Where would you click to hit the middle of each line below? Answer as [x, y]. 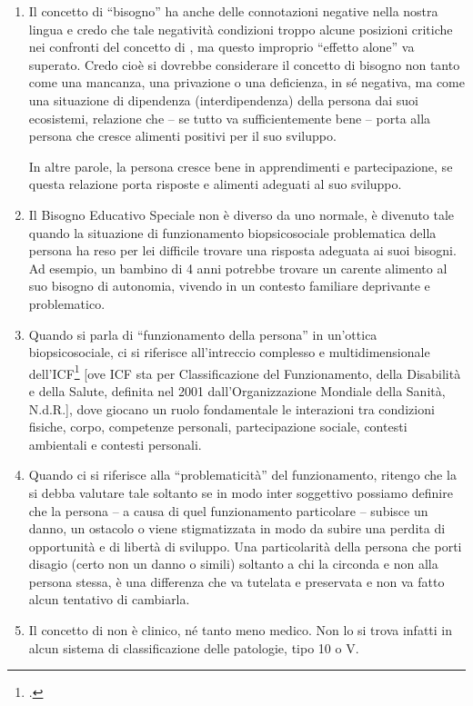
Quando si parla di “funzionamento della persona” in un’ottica [203, 334]
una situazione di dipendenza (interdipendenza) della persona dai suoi [223, 99]
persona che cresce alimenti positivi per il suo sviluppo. [182, 136]
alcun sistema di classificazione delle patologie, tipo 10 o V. [194, 647]
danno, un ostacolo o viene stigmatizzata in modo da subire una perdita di [237, 528]
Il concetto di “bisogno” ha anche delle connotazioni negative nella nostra [233, 11]
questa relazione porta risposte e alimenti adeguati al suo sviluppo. [215, 184]
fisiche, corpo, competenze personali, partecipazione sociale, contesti [218, 427]
